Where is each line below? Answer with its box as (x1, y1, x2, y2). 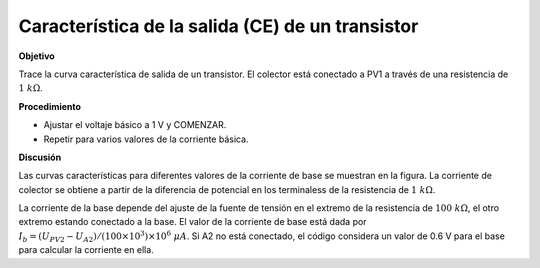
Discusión (18, 151, 62, 163)
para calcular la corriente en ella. (18, 244, 154, 256)
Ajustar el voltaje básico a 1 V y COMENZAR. (43, 119, 227, 131)
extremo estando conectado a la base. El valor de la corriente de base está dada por (18, 216, 367, 228)
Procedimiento (18, 100, 82, 112)
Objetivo (18, 50, 55, 62)
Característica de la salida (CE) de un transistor (18, 15, 419, 37)
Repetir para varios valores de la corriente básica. (43, 133, 249, 145)
